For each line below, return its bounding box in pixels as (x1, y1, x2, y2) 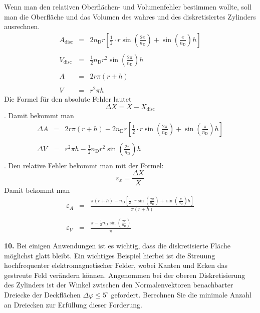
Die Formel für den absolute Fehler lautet (4, 94, 132, 104)
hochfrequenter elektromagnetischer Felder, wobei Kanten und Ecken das (4, 260, 228, 270)
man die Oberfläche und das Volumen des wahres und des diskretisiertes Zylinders (4, 11, 256, 22)
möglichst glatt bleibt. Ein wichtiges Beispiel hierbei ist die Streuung (4, 250, 215, 260)
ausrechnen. (4, 21, 40, 32)
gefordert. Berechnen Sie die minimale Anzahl (111, 289, 251, 299)
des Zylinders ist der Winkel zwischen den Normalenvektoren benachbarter (4, 279, 233, 290)
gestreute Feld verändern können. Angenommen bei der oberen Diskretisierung (4, 269, 245, 280)
